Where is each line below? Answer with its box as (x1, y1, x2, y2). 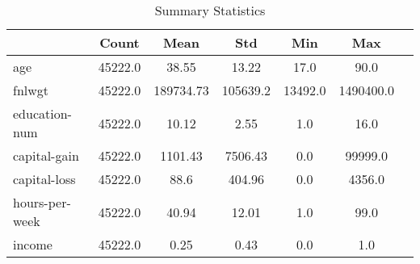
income (13, 235, 52, 254)
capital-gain (13, 146, 79, 165)
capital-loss (13, 170, 76, 188)
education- (13, 104, 72, 123)
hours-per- (13, 193, 71, 212)
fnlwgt (13, 81, 49, 99)
